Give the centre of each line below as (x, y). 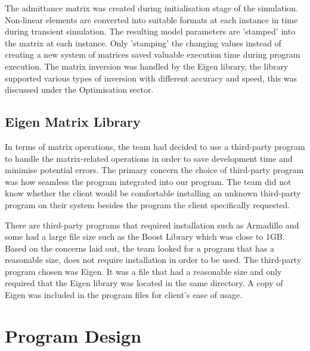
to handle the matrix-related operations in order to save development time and (149, 158)
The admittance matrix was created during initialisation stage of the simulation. (151, 8)
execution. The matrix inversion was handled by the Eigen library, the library (147, 66)
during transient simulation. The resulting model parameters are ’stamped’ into (150, 31)
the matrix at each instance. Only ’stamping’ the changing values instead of (143, 43)
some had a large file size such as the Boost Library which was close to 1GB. (145, 236)
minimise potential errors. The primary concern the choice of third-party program (154, 170)
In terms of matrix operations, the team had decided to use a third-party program (155, 146)
